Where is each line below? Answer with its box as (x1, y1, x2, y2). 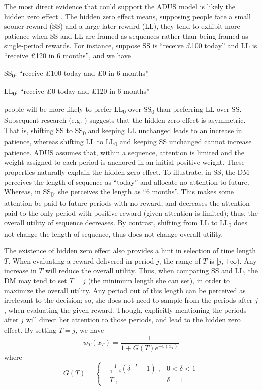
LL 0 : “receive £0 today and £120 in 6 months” (4, 85, 150, 97)
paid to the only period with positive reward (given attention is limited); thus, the (4, 207, 258, 218)
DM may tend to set (4, 275, 67, 285)
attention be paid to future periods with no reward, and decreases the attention (4, 198, 250, 208)
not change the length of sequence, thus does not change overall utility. (4, 228, 223, 239)
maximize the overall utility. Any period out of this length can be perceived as (4, 285, 246, 295)
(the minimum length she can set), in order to (88, 275, 230, 285)
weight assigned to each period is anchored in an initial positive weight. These (4, 157, 245, 167)
